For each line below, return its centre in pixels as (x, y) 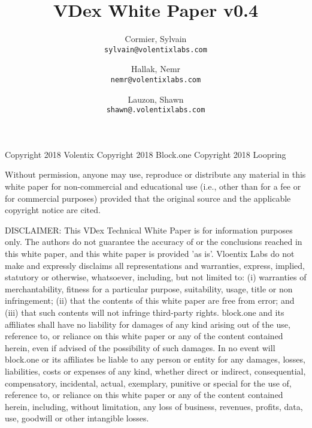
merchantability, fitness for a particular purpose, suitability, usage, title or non (149, 288)
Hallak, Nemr (156, 69)
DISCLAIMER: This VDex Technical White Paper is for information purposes (149, 230)
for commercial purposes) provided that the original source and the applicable (148, 198)
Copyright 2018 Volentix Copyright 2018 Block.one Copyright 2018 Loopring (146, 154)
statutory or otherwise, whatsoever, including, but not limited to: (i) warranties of (156, 277)
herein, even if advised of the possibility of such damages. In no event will (140, 347)
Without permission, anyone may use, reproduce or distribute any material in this (155, 174)
